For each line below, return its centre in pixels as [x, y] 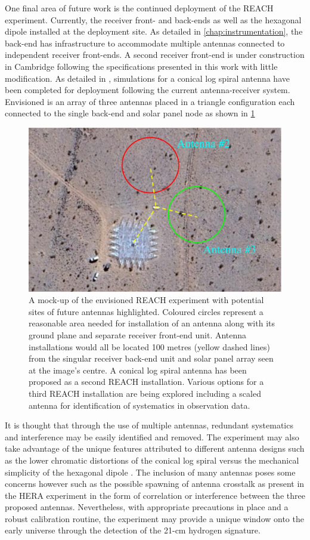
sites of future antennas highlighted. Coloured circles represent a [146, 311]
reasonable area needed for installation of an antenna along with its [152, 323]
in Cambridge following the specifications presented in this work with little [141, 66]
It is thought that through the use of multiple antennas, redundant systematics [149, 425]
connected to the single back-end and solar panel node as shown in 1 [130, 113]
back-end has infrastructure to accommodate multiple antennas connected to [145, 43]
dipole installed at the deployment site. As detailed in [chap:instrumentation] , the [154, 31]
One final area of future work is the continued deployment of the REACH [139, 8]
